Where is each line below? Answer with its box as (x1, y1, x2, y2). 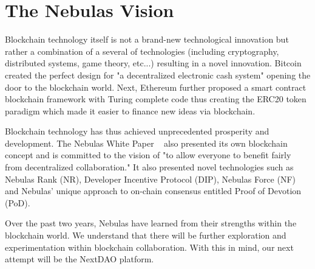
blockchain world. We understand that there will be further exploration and (5, 229, 286, 242)
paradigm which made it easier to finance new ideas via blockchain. (5, 104, 256, 117)
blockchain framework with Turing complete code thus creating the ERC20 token (5, 93, 307, 105)
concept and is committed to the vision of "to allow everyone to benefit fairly (5, 148, 291, 161)
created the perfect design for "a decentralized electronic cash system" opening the (5, 68, 311, 81)
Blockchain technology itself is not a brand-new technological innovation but (5, 33, 289, 46)
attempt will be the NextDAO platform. (5, 253, 154, 265)
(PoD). (5, 196, 30, 209)
